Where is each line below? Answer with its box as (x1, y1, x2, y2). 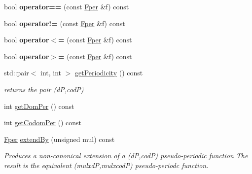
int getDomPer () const (4, 101, 74, 111)
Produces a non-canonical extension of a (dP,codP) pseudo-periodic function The (4, 150, 248, 161)
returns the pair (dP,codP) (4, 84, 84, 94)
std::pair (4, 68, 29, 78)
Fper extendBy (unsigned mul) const (4, 134, 115, 144)
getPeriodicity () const (75, 68, 143, 78)
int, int (40, 68, 62, 78)
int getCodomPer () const (4, 117, 82, 128)
